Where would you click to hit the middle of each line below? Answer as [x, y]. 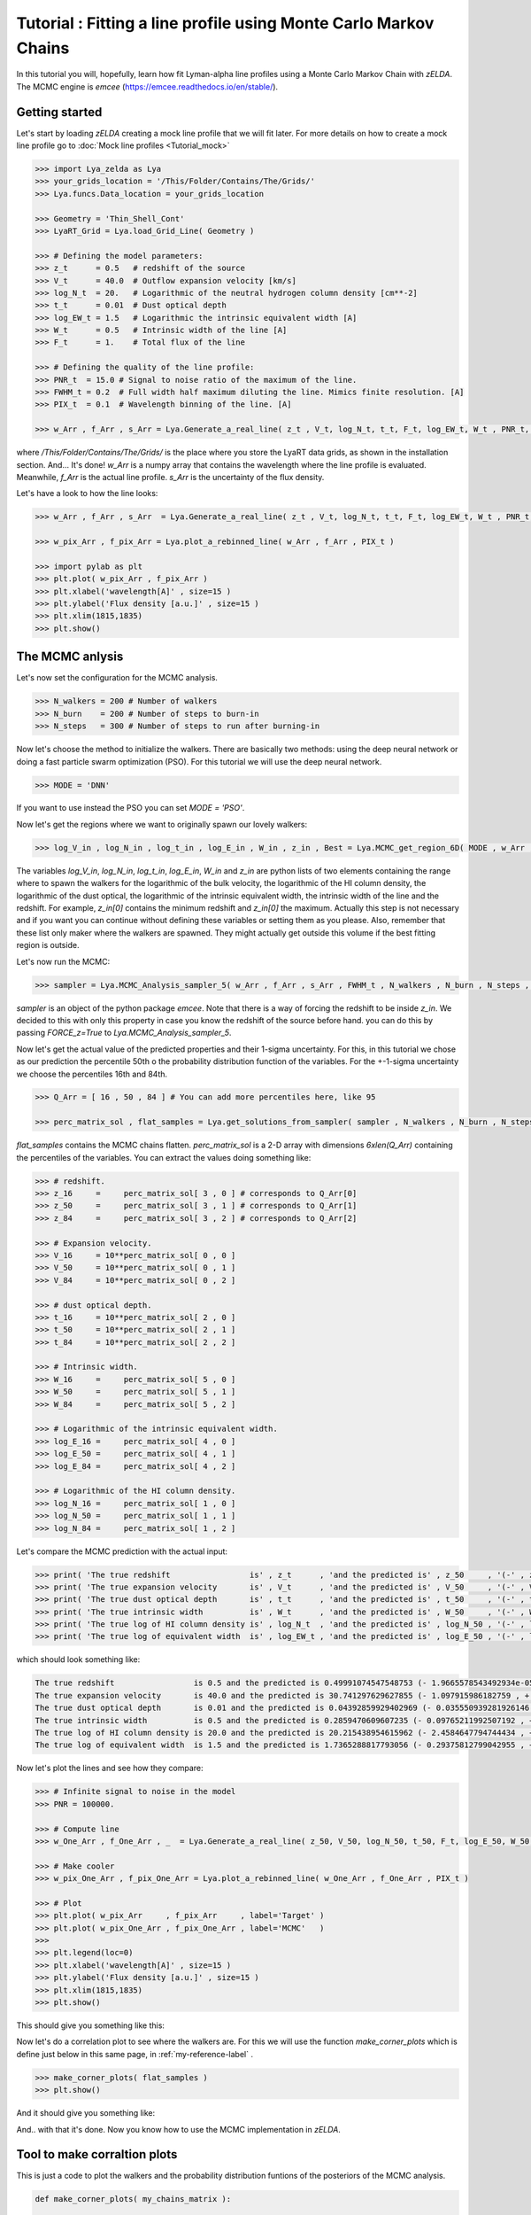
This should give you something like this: [91, 2025]
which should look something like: [78, 1659]
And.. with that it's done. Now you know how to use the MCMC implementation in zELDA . [178, 2129]
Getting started [59, 112]
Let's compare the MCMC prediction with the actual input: [122, 1551]
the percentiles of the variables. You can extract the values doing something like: [164, 1157]
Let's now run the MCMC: [63, 961]
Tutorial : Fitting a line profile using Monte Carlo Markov [225, 23]
